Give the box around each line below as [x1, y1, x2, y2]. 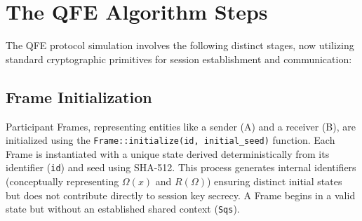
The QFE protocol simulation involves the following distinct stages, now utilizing [6, 38, 354, 53]
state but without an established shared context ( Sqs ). [6, 201, 240, 216]
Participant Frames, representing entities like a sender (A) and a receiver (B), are [6, 119, 356, 133]
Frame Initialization [6, 86, 152, 107]
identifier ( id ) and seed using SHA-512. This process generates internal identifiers [6, 160, 356, 175]
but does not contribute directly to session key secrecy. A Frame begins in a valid [6, 187, 356, 202]
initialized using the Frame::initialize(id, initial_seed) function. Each [6, 133, 335, 147]
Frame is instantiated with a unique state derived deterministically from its [6, 146, 330, 161]
